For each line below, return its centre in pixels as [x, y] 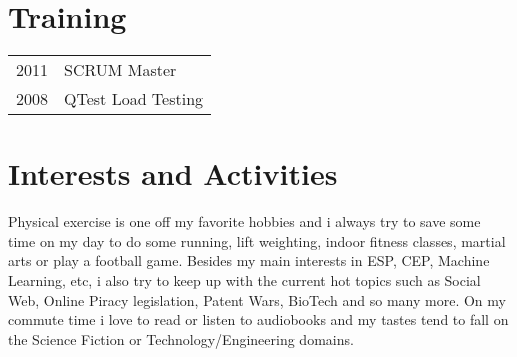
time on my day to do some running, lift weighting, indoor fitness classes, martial [257, 240]
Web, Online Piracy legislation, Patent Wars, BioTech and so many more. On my [257, 299]
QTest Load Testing [134, 99]
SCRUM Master [120, 70]
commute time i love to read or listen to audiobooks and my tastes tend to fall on [258, 319]
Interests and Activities [173, 173]
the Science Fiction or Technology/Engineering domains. [181, 338]
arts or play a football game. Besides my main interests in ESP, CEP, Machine [249, 260]
